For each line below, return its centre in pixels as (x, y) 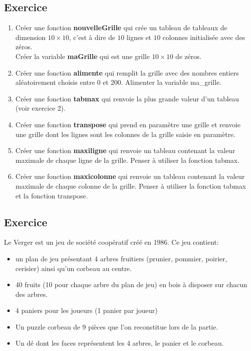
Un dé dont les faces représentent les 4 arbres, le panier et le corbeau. (119, 343)
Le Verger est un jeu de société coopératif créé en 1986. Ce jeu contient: (111, 242)
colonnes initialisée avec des (204, 37)
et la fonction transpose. (52, 195)
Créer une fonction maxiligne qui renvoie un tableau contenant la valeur (125, 150)
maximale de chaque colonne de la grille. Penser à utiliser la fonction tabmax (131, 185)
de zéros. (188, 56)
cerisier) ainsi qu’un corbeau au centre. (73, 268)
